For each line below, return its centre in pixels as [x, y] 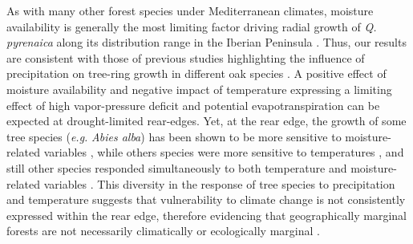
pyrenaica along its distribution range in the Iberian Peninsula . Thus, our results [206, 42]
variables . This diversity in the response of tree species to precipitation [219, 183]
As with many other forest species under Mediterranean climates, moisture [190, 10]
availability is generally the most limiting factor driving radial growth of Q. [192, 26]
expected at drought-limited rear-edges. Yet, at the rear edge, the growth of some [206, 121]
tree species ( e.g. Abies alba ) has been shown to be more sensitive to [174, 136]
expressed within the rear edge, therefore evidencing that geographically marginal [206, 215]
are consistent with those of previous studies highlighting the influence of [186, 57]
